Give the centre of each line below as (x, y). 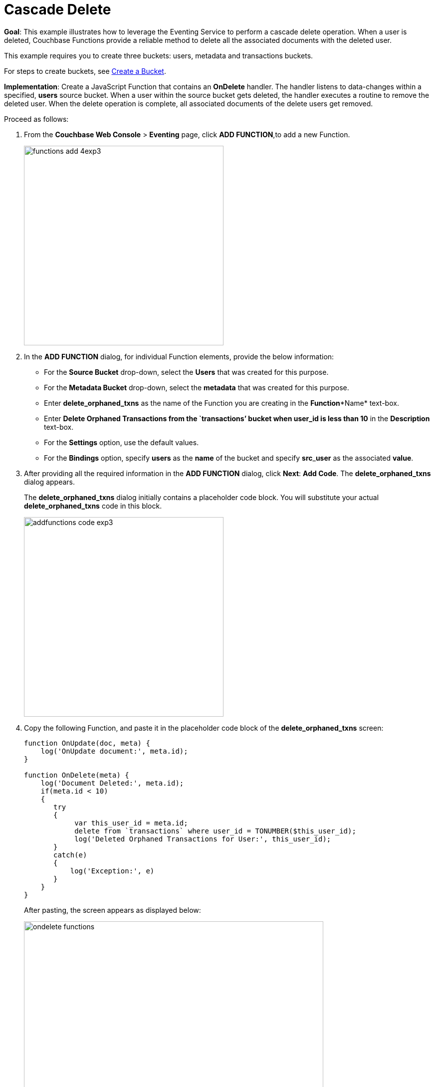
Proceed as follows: (36, 119)
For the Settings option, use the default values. (121, 442)
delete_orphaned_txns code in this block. (93, 506)
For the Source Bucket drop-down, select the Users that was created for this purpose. (186, 372)
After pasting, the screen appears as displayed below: (112, 910)
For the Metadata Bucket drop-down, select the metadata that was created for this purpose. (197, 387)
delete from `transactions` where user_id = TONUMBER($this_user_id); (215, 831)
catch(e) (70, 855)
